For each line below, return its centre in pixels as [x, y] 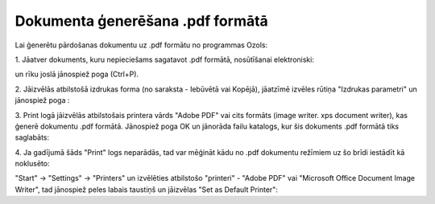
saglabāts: [32, 137]
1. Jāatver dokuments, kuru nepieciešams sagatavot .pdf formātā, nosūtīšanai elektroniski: [164, 59]
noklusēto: [32, 164]
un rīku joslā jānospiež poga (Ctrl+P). [77, 74]
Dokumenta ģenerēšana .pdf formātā [142, 21]
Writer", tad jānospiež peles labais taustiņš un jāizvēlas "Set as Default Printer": [146, 190]
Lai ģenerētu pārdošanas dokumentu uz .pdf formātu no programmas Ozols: [141, 45]
